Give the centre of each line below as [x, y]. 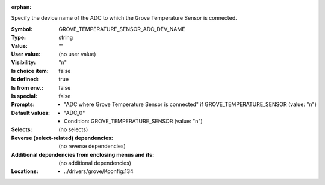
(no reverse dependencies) [92, 146]
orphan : [21, 7]
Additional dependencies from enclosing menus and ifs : [83, 154]
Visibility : [23, 62]
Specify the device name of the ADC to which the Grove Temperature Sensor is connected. [124, 18]
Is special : [24, 96]
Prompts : [23, 104]
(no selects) [73, 129]
